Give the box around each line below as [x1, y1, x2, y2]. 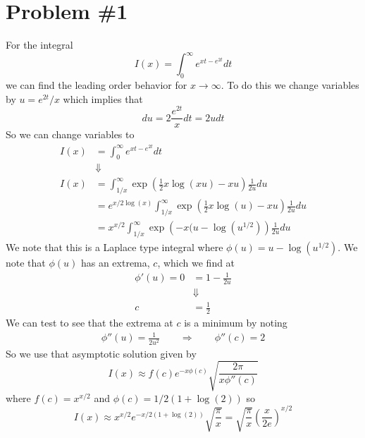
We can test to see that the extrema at [6, 315, 173, 330]
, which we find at [157, 255, 235, 269]
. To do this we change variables [221, 78, 359, 92]
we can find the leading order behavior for [6, 78, 187, 92]
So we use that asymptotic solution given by [6, 346, 197, 360]
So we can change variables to [6, 127, 135, 142]
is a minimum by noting [184, 315, 287, 330]
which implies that [63, 91, 143, 106]
